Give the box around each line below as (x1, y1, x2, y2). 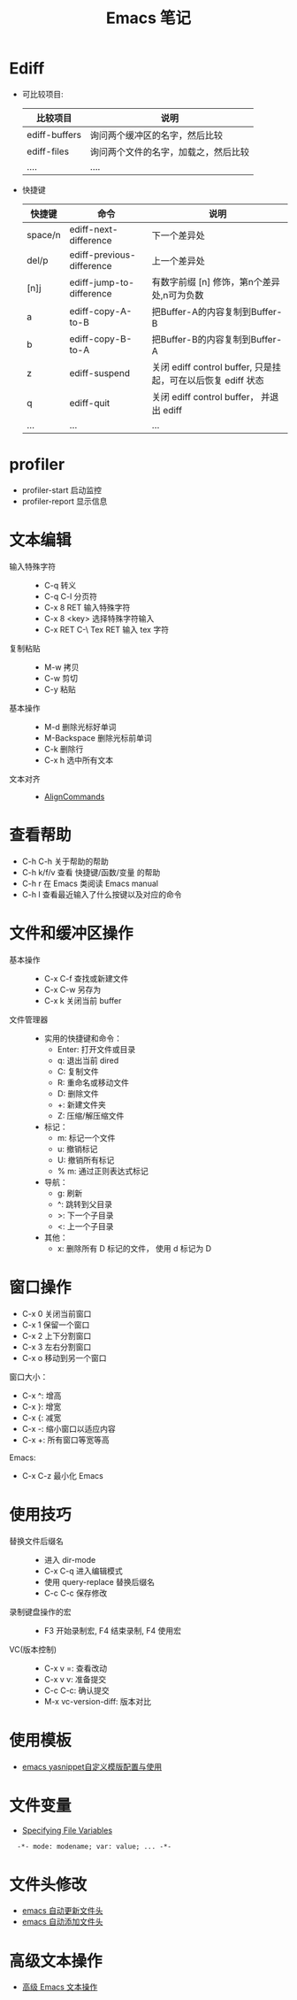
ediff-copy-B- (69, 333, 133, 345)
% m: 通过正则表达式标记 (57, 1165, 148, 1176)
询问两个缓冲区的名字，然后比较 (89, 129, 224, 142)
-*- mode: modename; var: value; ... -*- (17, 1842, 172, 1851)
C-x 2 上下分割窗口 (21, 1330, 92, 1341)
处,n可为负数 (151, 288, 204, 301)
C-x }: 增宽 (21, 1401, 62, 1412)
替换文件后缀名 (9, 1535, 64, 1546)
